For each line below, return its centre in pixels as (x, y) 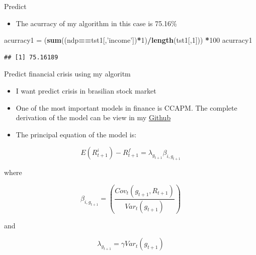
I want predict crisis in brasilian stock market (86, 90)
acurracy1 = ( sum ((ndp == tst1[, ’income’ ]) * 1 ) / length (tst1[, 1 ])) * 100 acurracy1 (128, 40)
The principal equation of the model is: (76, 134)
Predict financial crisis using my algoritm (67, 74)
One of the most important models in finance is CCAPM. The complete (126, 107)
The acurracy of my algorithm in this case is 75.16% (96, 23)
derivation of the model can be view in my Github (93, 117)
